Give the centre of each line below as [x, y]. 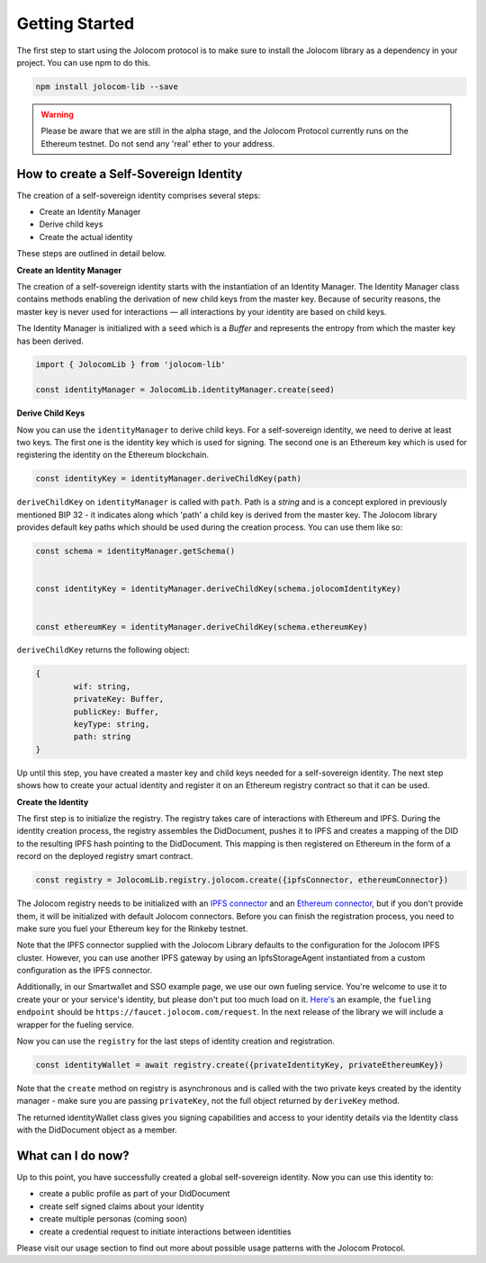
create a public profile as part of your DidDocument [135, 1194]
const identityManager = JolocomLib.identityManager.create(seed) [185, 390]
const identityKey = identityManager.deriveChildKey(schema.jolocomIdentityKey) [218, 589]
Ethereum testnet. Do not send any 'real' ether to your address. [157, 143]
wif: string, [102, 686]
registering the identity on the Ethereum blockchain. [112, 455]
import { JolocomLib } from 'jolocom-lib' [130, 365]
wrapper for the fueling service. [76, 1025]
